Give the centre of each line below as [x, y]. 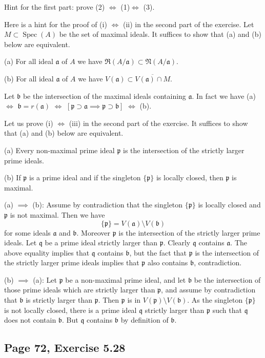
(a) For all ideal [29, 61]
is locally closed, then [190, 177]
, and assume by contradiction [208, 290]
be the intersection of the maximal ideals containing [104, 96]
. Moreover [93, 232]
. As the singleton [215, 300]
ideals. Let [21, 243]
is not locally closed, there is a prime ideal [70, 310]
